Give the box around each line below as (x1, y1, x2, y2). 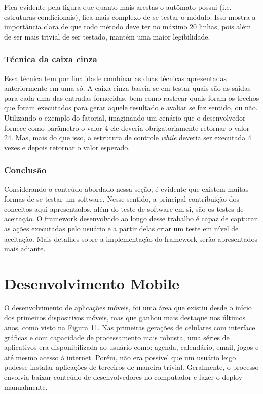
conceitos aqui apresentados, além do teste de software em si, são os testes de (4, 203, 244, 214)
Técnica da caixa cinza (4, 53, 97, 65)
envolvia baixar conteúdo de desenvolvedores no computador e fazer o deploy (4, 372, 243, 382)
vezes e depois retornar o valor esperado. (4, 142, 130, 152)
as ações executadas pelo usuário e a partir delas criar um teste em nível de (4, 223, 239, 233)
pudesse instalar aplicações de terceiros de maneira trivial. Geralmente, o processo (4, 362, 259, 372)
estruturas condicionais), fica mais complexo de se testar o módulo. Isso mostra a (4, 11, 256, 22)
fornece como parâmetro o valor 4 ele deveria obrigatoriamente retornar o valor (4, 122, 250, 133)
